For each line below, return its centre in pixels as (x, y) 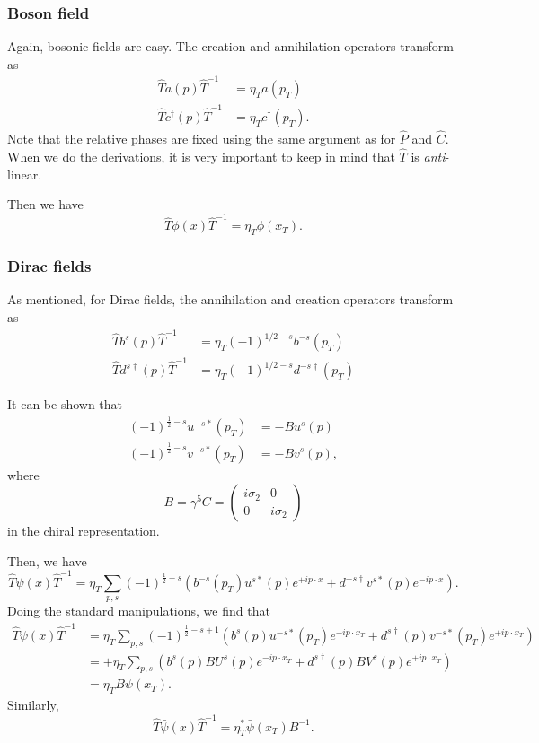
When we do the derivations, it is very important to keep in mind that (201, 156)
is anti (428, 156)
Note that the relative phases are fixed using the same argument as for (202, 139)
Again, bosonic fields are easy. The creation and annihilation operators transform (230, 46)
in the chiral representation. (84, 531)
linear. (25, 174)
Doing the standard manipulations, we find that (139, 611)
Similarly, (33, 705)
